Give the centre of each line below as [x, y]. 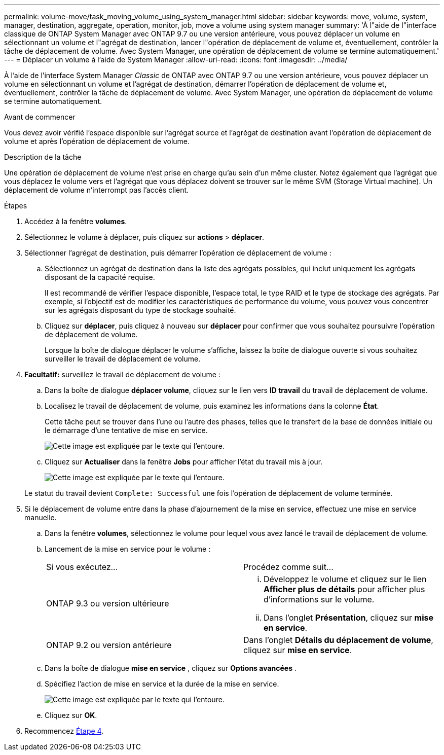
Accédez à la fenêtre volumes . [76, 221]
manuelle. [41, 517]
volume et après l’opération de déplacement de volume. [97, 141]
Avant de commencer [40, 117]
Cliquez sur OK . [71, 715]
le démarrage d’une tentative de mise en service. [126, 430]
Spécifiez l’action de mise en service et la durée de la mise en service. [162, 684]
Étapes [16, 206]
